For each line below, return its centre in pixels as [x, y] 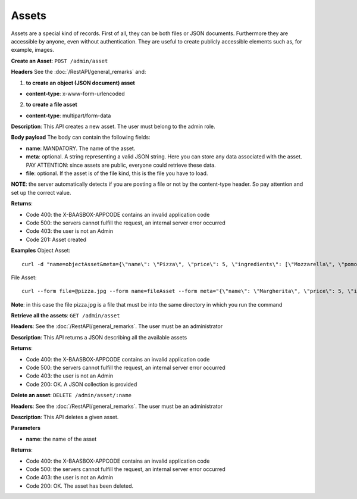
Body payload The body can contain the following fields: [81, 138]
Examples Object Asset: [41, 251]
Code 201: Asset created [56, 239]
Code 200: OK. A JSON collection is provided [82, 384]
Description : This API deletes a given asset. [65, 417]
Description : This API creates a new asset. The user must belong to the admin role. [113, 127]
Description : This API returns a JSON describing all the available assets [99, 337]
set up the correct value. [41, 192]
